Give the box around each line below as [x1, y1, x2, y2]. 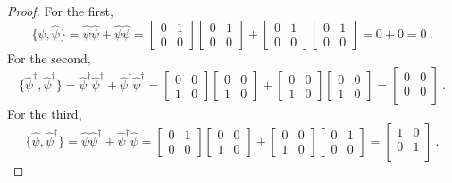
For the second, [7, 48, 91, 67]
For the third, [7, 104, 82, 123]
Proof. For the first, [7, 2, 113, 20]
